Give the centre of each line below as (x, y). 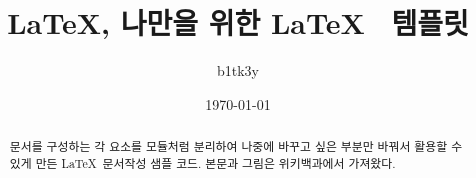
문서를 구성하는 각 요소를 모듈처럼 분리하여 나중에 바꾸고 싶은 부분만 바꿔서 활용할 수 (236, 146)
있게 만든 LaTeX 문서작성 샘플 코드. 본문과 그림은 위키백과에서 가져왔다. (202, 162)
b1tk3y (237, 70)
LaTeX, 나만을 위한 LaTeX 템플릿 (238, 22)
